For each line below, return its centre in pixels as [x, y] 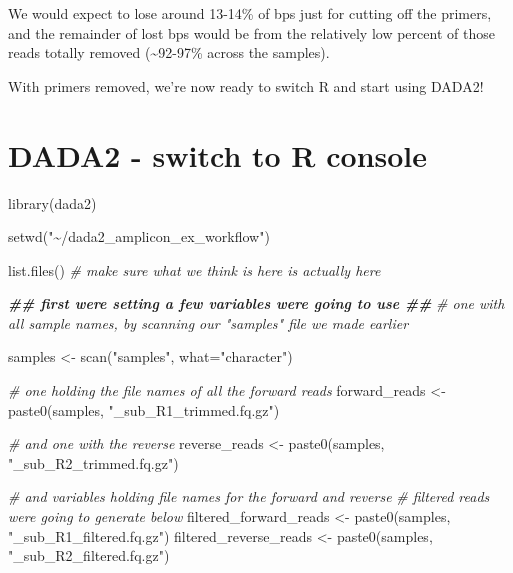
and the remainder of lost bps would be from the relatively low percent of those [251, 32]
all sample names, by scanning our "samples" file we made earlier [208, 322]
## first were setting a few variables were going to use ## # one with [256, 303]
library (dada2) [52, 202]
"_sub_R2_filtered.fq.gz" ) [89, 555]
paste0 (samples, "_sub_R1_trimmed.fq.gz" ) [144, 409]
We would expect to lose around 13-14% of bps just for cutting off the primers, [250, 13]
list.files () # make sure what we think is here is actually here [194, 269]
